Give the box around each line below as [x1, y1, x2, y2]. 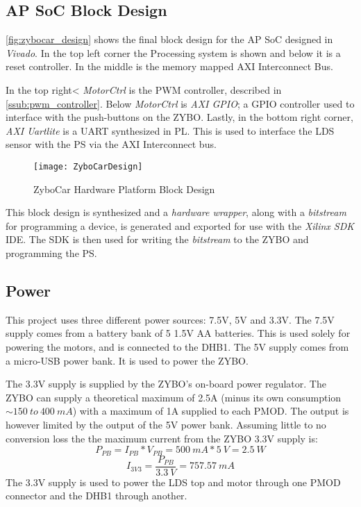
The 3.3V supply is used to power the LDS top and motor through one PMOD [6, 474, 341, 489]
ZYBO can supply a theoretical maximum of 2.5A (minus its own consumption [6, 390, 342, 404]
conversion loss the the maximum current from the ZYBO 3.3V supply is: [6, 431, 318, 445]
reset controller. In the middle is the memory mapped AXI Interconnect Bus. [6, 59, 333, 74]
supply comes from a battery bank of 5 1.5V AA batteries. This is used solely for [6, 326, 351, 340]
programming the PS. [6, 245, 97, 260]
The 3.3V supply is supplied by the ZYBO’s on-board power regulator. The [6, 376, 326, 391]
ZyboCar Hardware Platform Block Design [33, 181, 215, 196]
